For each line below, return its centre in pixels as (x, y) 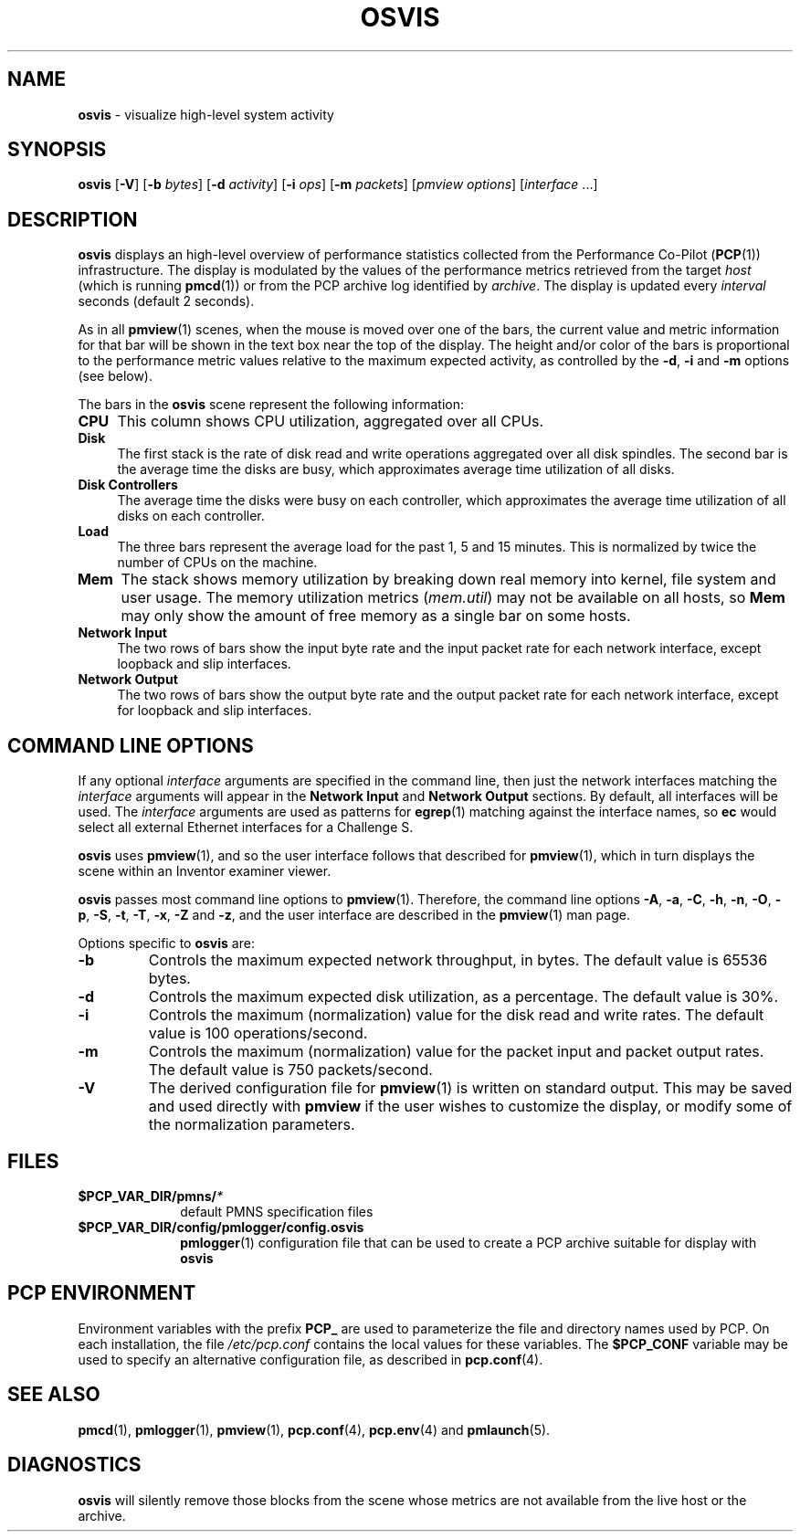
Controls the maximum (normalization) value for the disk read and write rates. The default (456, 1015)
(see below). (116, 376)
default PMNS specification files (277, 1211)
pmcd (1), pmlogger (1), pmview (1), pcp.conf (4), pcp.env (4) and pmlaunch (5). (314, 1429)
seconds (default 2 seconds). (166, 301)
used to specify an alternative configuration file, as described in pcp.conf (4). (311, 1359)
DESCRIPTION (73, 219)
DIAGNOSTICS (74, 1465)
